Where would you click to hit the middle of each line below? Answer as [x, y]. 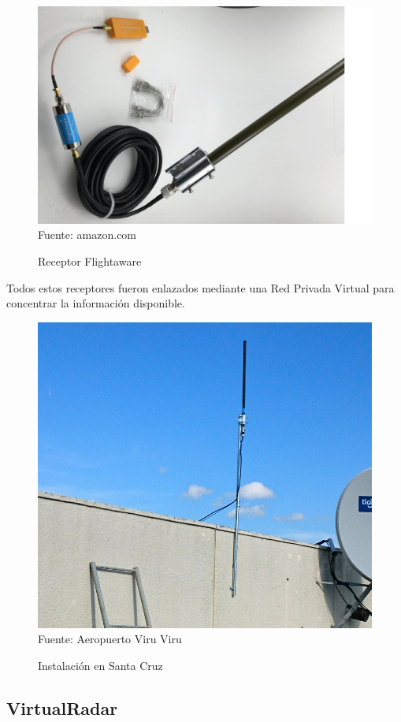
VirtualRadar [62, 707]
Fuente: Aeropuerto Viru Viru [110, 639]
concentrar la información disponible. [96, 303]
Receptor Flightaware [90, 261]
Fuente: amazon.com [87, 234]
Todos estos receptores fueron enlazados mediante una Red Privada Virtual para [200, 287]
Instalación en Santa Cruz [100, 665]
